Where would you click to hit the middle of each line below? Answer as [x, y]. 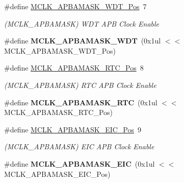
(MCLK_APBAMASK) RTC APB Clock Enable [80, 85]
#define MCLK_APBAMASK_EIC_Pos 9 [73, 129]
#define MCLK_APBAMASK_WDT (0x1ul [83, 41]
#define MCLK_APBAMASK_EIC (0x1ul [80, 163]
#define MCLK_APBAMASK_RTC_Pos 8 [74, 68]
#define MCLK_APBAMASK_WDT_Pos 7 [75, 6]
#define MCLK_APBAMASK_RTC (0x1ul [81, 102]
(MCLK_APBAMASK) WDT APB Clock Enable [82, 23]
